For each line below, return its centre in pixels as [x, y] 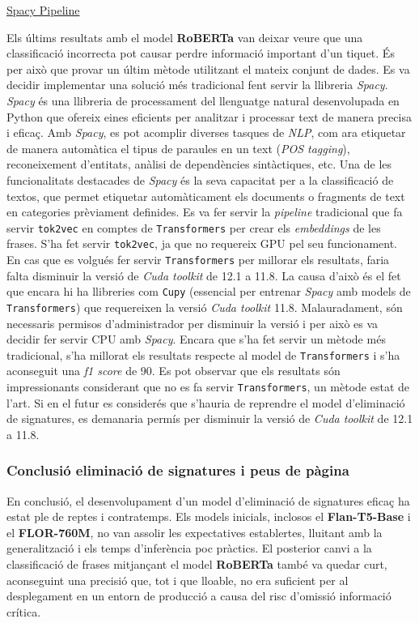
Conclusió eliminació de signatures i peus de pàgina [178, 470]
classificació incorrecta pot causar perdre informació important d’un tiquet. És [201, 53]
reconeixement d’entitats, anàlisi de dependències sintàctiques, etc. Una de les [199, 164]
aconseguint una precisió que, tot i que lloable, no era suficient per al [178, 580]
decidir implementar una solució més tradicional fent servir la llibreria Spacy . [197, 85]
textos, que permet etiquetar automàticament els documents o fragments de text [206, 196]
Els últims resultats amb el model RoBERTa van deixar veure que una [185, 37]
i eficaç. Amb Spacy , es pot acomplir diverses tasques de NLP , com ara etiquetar [206, 132]
